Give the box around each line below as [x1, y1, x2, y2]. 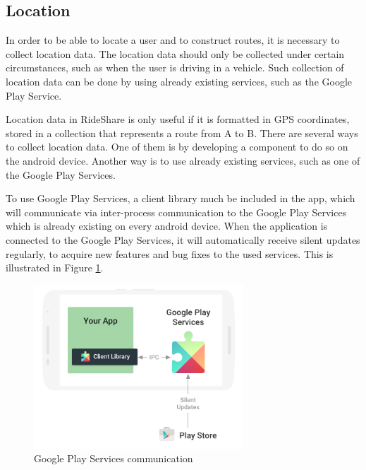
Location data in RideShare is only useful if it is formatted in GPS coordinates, [6, 112, 350, 127]
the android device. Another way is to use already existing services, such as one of [6, 153, 360, 168]
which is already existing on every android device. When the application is [6, 218, 328, 233]
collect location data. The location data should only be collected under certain [6, 46, 345, 61]
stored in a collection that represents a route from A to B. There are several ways [6, 125, 358, 140]
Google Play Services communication [34, 451, 193, 466]
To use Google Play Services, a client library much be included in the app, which [6, 191, 355, 206]
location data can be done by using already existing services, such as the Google [6, 74, 353, 88]
